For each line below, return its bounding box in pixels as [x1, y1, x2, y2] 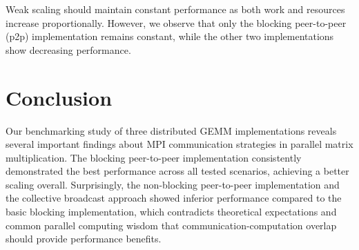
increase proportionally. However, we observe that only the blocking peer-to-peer [6, 15, 347, 30]
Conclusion [6, 83, 113, 111]
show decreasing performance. [6, 42, 131, 57]
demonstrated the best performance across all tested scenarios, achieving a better [6, 164, 349, 178]
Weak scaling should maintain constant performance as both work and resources [6, 2, 345, 16]
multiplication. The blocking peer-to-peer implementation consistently [6, 150, 302, 164]
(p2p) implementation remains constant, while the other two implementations [6, 29, 334, 44]
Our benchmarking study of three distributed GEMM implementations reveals [6, 123, 337, 137]
